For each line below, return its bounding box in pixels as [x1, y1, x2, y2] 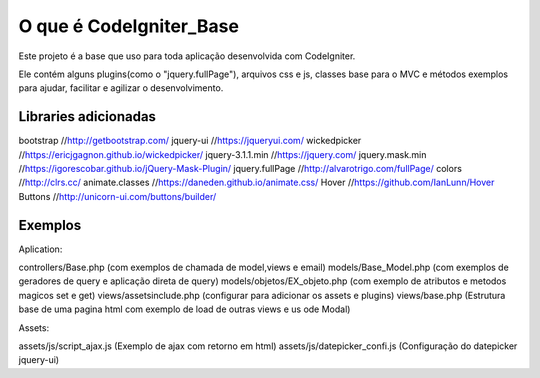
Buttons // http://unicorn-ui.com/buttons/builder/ [18, 190, 217, 202]
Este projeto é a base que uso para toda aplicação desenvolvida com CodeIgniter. [18, 50, 356, 62]
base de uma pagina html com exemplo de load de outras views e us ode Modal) [18, 303, 351, 315]
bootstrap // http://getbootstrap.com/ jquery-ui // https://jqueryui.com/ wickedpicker [18, 135, 362, 147]
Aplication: [18, 243, 63, 255]
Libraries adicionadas [18, 108, 157, 125]
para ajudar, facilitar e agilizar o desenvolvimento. [18, 82, 224, 94]
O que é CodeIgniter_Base [18, 15, 240, 37]
